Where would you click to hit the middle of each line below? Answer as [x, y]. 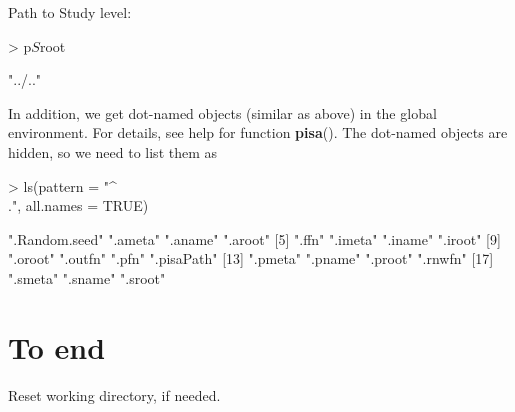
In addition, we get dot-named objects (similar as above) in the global [222, 112]
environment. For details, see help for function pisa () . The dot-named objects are [258, 132]
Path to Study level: [70, 12]
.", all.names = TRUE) [78, 205]
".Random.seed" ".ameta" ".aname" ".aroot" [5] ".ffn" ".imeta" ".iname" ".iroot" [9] [254, 238]
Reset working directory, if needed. [114, 394]
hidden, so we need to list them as [113, 151]
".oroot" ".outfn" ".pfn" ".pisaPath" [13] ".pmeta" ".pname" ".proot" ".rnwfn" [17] [251, 258]
